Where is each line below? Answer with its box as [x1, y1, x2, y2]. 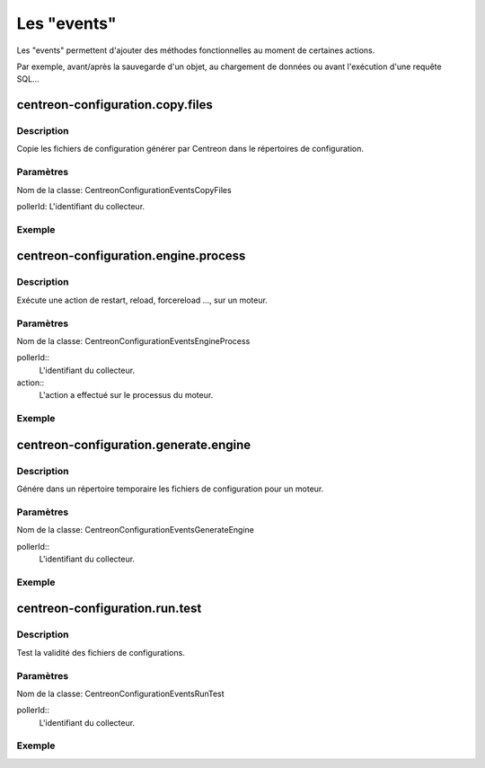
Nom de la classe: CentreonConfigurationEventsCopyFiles [16, 184, 233, 195]
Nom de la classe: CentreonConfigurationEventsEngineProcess [16, 335, 251, 346]
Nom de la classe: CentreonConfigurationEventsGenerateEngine [16, 525, 255, 535]
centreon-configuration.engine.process [16, 248, 246, 264]
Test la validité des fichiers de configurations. [16, 647, 186, 658]
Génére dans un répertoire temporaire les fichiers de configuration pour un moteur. [16, 483, 324, 494]
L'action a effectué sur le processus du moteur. [39, 390, 214, 401]
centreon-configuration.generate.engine [16, 437, 251, 453]
